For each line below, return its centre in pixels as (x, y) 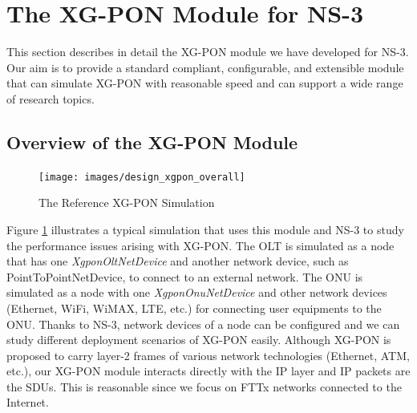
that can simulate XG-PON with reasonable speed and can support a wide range (205, 83)
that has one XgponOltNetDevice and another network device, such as (178, 261)
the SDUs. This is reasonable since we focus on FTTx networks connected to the (204, 386)
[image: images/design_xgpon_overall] (142, 177)
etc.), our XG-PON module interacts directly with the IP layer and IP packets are (208, 371)
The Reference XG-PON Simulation (127, 202)
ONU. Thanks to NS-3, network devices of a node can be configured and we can (203, 324)
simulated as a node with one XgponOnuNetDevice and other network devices (197, 292)
